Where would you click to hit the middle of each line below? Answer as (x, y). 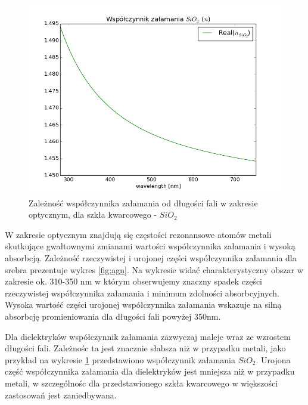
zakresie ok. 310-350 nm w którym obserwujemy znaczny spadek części (134, 281)
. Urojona (273, 359)
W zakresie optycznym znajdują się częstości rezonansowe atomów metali (138, 234)
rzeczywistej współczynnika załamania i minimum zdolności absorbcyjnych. (142, 293)
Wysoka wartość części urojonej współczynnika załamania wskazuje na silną (143, 304)
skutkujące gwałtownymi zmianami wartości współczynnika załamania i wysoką (150, 246)
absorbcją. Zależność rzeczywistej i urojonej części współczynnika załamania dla (151, 257)
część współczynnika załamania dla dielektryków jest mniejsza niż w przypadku (150, 371)
